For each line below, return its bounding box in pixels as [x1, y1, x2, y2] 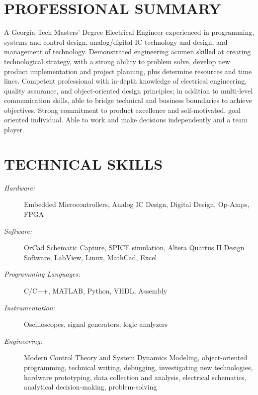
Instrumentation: [4, 302, 55, 312]
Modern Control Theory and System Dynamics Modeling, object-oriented [24, 352, 248, 363]
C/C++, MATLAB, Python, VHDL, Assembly [24, 285, 168, 296]
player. [4, 124, 24, 135]
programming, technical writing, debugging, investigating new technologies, [24, 362, 253, 372]
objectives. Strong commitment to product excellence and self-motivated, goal [4, 104, 241, 115]
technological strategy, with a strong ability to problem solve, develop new [4, 56, 230, 66]
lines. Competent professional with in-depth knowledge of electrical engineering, [4, 76, 247, 86]
